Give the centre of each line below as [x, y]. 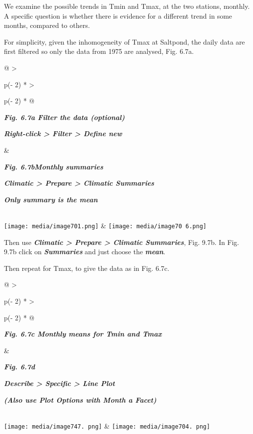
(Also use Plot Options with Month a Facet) [80, 399]
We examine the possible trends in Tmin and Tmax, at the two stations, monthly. [127, 6]
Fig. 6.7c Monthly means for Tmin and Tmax [83, 334]
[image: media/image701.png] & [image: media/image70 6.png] [105, 225]
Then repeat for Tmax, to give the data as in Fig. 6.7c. [87, 268]
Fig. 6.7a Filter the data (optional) [64, 117]
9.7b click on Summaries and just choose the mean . [85, 252]
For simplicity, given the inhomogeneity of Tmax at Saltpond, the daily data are [125, 41]
